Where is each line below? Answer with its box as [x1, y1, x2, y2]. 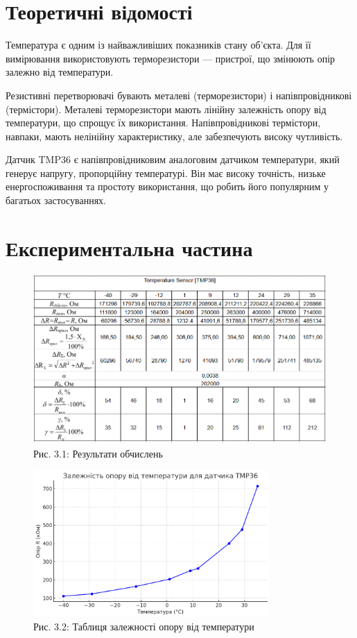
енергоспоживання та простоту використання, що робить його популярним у [6, 179, 329, 194]
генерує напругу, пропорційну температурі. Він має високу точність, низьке [6, 165, 326, 180]
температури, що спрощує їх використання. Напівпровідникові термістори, [6, 115, 321, 130]
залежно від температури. [6, 65, 114, 79]
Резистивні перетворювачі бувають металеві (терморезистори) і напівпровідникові [6, 87, 352, 102]
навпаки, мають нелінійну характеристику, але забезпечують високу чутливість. [6, 128, 343, 143]
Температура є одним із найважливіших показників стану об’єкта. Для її [6, 37, 311, 52]
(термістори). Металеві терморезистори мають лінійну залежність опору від [6, 101, 326, 116]
